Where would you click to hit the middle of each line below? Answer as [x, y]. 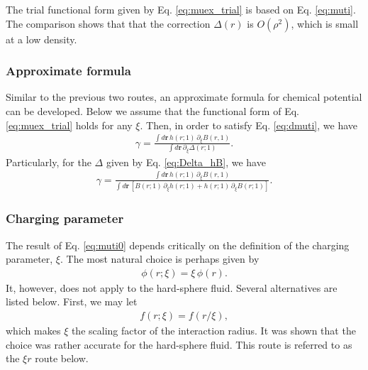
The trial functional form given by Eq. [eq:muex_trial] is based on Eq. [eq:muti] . [181, 9]
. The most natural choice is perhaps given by [160, 259]
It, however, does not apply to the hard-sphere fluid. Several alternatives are [172, 287]
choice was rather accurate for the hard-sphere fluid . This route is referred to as [179, 344]
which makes [33, 330]
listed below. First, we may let [72, 301]
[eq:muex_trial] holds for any [69, 125]
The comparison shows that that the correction [108, 23]
